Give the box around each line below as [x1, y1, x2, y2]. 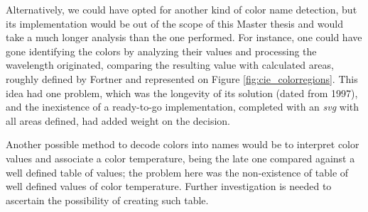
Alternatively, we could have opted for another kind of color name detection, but [6, 2, 357, 16]
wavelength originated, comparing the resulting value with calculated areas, [6, 57, 334, 72]
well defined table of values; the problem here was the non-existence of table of [6, 164, 349, 179]
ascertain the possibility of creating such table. [6, 192, 209, 207]
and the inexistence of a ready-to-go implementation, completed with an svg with [6, 99, 359, 114]
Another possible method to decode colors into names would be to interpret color [6, 137, 359, 152]
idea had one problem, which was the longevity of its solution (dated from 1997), [6, 85, 358, 100]
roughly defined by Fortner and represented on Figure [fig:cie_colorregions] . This [6, 71, 358, 86]
